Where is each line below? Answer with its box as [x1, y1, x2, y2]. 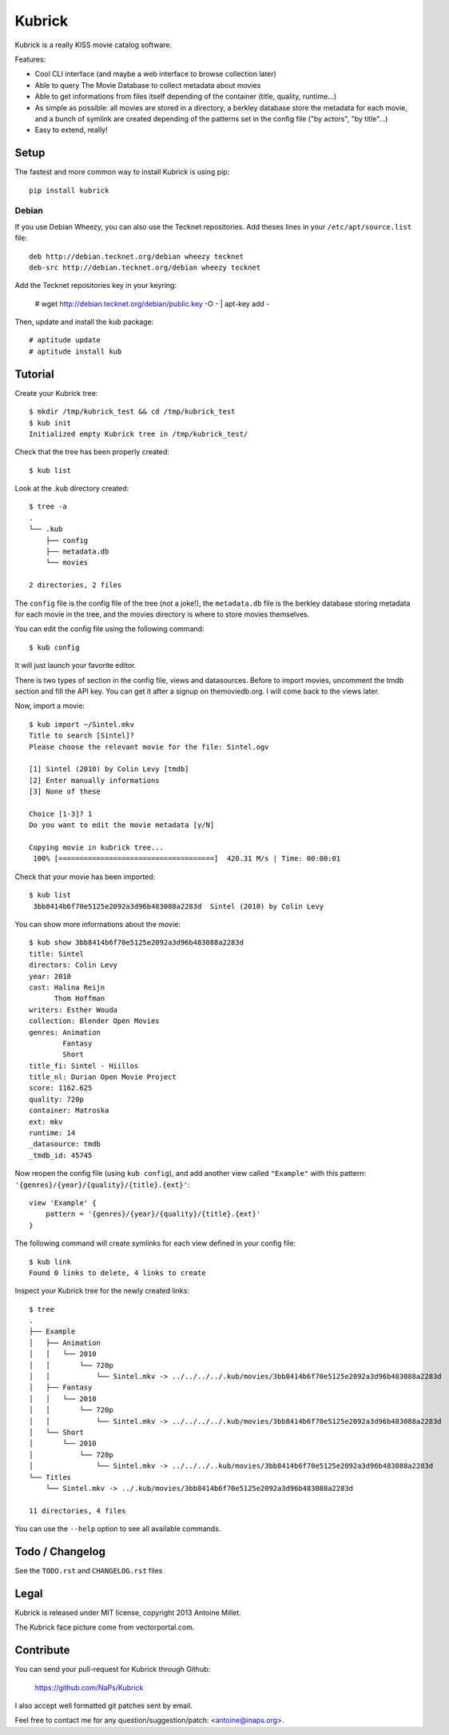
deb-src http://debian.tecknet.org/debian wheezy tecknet [29, 262, 261, 272]
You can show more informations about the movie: [14, 919, 181, 929]
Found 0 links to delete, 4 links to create [29, 1268, 207, 1277]
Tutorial [14, 367, 55, 381]
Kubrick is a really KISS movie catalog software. [14, 40, 173, 50]
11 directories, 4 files [29, 1506, 126, 1515]
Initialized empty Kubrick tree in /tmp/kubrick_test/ [29, 429, 248, 438]
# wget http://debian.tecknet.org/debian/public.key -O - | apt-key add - [34, 298, 270, 308]
